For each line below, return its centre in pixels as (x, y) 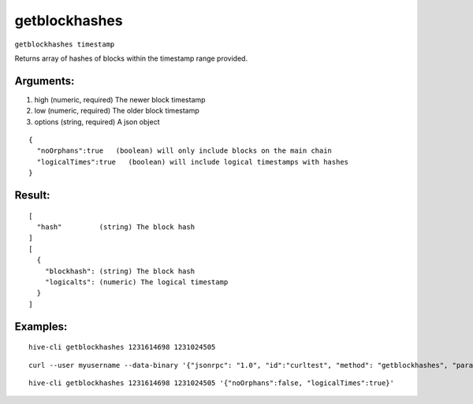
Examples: (41, 326)
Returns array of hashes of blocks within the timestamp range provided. (131, 58)
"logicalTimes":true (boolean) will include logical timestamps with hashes (193, 162)
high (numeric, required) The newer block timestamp (120, 99)
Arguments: (45, 81)
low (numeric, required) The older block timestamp (117, 111)
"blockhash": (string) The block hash (120, 271)
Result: (32, 195)
